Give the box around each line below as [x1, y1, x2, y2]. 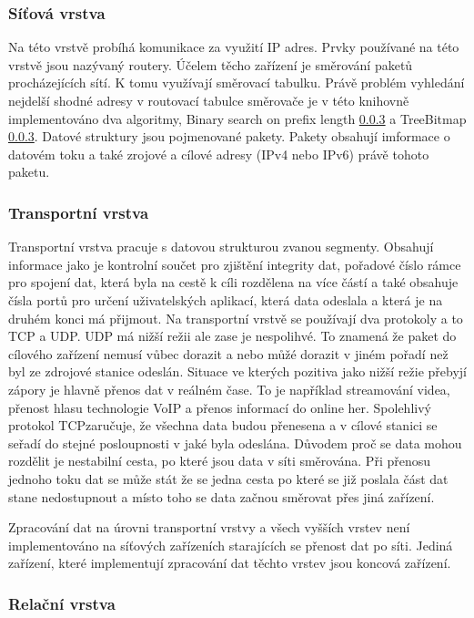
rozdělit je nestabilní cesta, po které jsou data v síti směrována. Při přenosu [8, 451, 431, 470]
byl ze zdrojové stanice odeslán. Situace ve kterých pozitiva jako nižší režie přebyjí [8, 362, 467, 381]
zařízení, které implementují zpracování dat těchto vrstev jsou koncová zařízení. [8, 553, 451, 572]
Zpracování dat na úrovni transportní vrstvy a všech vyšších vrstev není [8, 518, 410, 537]
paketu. [8, 162, 50, 181]
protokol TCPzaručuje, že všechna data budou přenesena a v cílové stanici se [8, 416, 438, 435]
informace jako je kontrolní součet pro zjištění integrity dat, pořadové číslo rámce [8, 254, 461, 273]
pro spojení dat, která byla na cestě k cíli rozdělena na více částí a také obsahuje [8, 273, 459, 292]
